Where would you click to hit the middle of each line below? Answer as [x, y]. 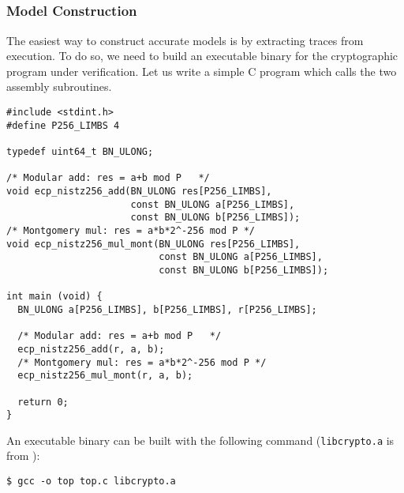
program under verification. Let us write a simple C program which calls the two [202, 71]
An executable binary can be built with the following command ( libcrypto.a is [200, 440]
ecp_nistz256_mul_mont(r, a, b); [105, 376]
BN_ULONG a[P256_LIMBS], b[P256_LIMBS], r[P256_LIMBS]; [167, 309]
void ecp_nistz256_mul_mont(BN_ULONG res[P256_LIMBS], [153, 244]
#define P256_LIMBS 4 [63, 125]
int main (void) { [54, 297]
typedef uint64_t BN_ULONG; [80, 152]
